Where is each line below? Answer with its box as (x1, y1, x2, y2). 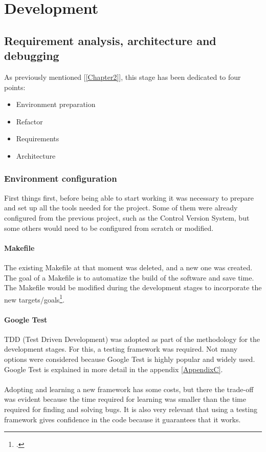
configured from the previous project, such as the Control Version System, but (4, 212, 250, 223)
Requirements (16, 133, 59, 144)
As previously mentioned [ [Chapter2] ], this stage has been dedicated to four (4, 71, 241, 82)
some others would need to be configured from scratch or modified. (4, 222, 214, 233)
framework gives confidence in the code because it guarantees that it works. (4, 414, 241, 424)
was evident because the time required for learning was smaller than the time (4, 394, 246, 404)
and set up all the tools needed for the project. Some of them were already (4, 202, 238, 213)
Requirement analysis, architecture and (4, 32, 216, 48)
